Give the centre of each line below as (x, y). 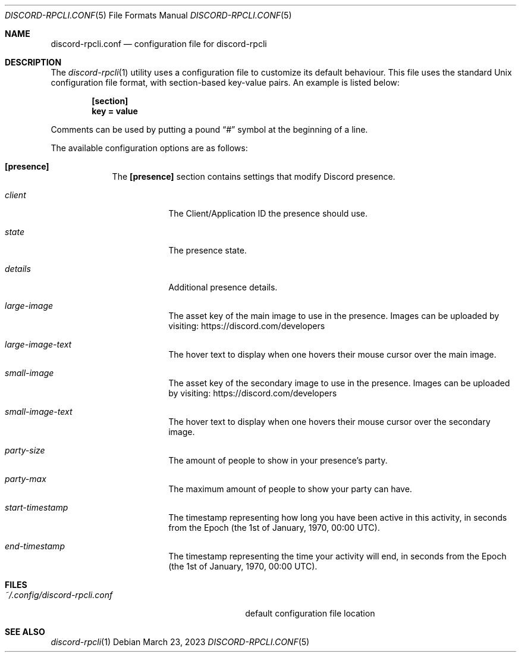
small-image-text (39, 412)
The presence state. (208, 250)
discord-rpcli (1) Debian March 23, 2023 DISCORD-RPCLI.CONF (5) (180, 642)
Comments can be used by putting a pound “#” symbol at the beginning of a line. (209, 129)
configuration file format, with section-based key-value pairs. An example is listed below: (225, 82)
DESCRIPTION (33, 62)
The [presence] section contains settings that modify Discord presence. (254, 176)
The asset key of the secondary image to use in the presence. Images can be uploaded (339, 383)
